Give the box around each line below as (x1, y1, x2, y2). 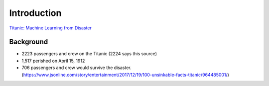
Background (9, 38, 48, 46)
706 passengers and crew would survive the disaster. (21, 65, 132, 71)
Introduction (9, 7, 62, 18)
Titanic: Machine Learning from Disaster (9, 25, 92, 31)
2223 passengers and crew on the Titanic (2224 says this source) (21, 51, 157, 57)
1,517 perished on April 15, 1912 (21, 58, 85, 64)
